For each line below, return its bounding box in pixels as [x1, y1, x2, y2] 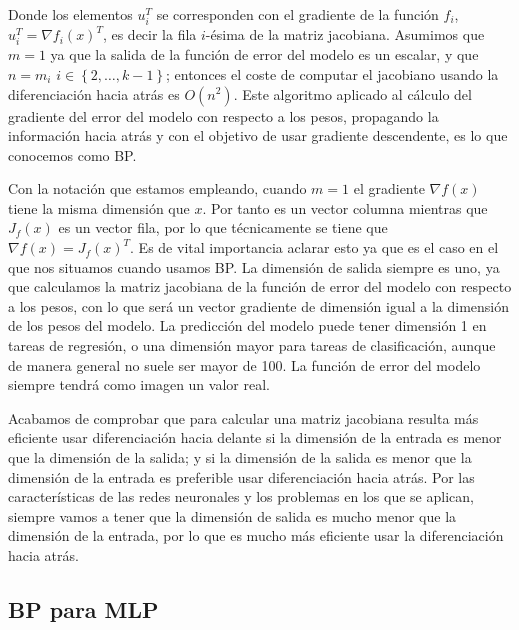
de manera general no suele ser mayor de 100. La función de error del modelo [8, 354, 481, 375]
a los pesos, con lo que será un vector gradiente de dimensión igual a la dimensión [8, 295, 510, 316]
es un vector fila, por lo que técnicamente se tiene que [58, 217, 388, 238]
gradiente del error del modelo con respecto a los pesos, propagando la [8, 105, 439, 126]
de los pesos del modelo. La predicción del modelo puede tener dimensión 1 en [8, 315, 487, 336]
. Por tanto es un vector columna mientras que [202, 197, 488, 218]
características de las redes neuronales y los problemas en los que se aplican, [8, 486, 474, 507]
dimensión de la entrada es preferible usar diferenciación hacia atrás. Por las [8, 466, 475, 487]
